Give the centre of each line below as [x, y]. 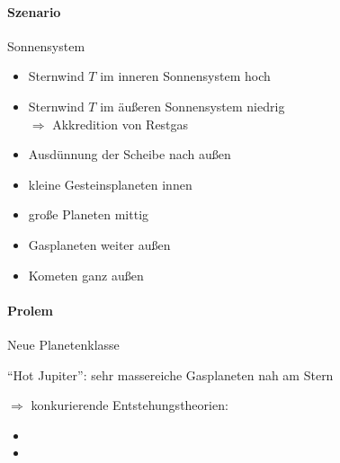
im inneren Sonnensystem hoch [185, 76]
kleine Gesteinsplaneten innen [110, 184]
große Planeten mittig [89, 214]
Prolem [30, 310]
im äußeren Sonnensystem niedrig [192, 106]
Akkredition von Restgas [121, 124]
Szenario [34, 11]
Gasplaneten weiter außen [99, 244]
